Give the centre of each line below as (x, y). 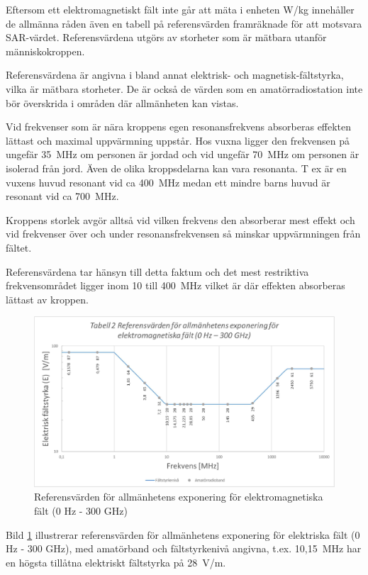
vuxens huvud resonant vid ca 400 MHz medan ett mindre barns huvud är (168, 182)
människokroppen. (45, 51)
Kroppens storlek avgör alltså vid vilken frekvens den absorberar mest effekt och (180, 219)
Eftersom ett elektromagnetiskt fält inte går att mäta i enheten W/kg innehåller (180, 9)
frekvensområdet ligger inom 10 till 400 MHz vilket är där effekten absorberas (175, 285)
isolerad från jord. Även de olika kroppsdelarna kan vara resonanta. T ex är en (176, 168)
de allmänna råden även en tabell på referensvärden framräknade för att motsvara (184, 23)
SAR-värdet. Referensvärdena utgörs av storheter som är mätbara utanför (166, 37)
